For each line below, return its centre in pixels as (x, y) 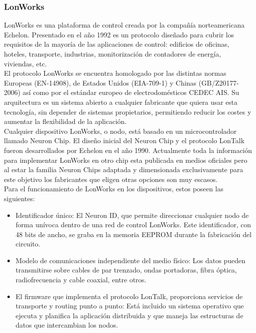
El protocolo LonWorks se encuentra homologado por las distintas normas (115, 73)
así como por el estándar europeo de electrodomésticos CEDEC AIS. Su (131, 92)
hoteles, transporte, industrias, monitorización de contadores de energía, (112, 54)
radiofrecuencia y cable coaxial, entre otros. (81, 280)
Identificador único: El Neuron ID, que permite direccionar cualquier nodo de (132, 215)
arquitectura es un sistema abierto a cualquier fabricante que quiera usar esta (121, 102)
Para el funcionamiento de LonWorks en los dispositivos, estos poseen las (114, 189)
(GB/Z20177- (219, 82)
